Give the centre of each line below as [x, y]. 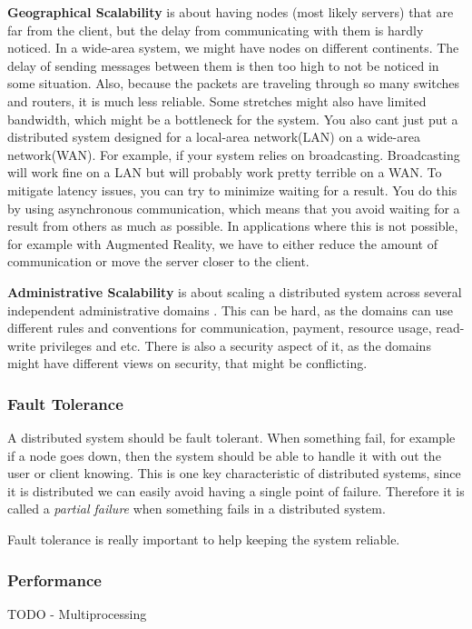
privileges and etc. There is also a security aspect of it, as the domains [235, 345]
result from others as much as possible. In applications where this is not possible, [233, 226]
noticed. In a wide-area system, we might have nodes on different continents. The [233, 48]
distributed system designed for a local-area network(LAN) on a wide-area [214, 137]
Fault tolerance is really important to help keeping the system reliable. [204, 539]
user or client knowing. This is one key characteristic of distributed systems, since [234, 473]
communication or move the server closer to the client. [158, 261]
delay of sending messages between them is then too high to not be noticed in [223, 65]
